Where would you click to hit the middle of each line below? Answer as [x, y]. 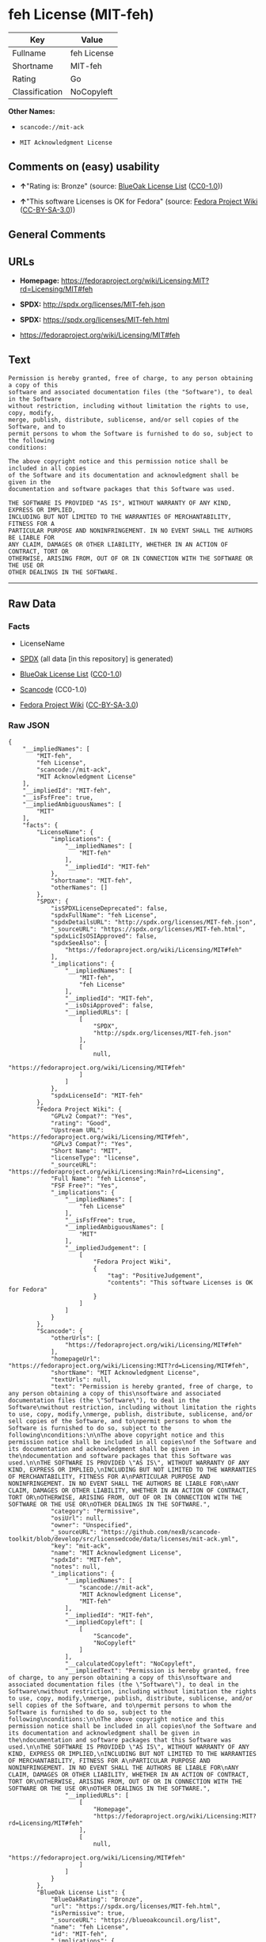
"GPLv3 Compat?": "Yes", [91, 1144]
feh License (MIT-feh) [81, 15]
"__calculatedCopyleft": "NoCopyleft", [130, 1664]
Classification [38, 91]
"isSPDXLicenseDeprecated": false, [109, 908]
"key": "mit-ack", [81, 1546]
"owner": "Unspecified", [91, 1525]
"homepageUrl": [76, 1359]
